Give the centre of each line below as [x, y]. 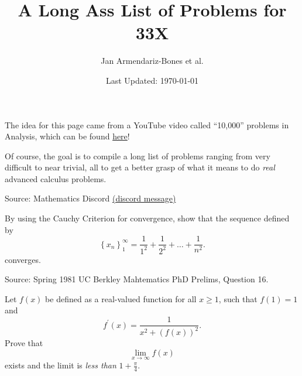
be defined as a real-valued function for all [121, 298]
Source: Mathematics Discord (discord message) [90, 198]
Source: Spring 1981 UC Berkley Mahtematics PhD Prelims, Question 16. [137, 279]
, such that [238, 298]
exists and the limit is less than [61, 365]
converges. [23, 259]
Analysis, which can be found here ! [67, 136]
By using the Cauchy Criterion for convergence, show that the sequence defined [147, 218]
